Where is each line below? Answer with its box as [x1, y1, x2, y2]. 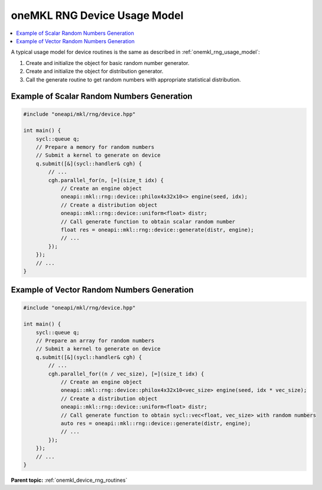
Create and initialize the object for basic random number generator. [25, 59, 190, 66]
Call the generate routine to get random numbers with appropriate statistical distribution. [25, 76, 242, 83]
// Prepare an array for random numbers [35, 338, 155, 344]
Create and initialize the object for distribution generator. [25, 68, 164, 75]
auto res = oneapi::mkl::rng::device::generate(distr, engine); [60, 420, 251, 427]
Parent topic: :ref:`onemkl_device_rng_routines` [11, 476, 128, 483]
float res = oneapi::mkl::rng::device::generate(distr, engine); [60, 226, 254, 233]
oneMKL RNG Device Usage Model [11, 9, 184, 22]
